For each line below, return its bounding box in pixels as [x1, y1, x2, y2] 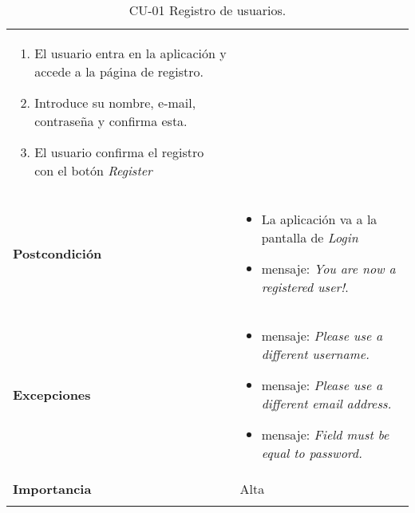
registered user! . [261, 278, 349, 296]
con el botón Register [34, 161, 152, 180]
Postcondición [13, 243, 102, 262]
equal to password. [261, 444, 362, 462]
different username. [261, 345, 370, 363]
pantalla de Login [261, 228, 358, 247]
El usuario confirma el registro [34, 143, 204, 161]
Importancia [13, 479, 92, 498]
